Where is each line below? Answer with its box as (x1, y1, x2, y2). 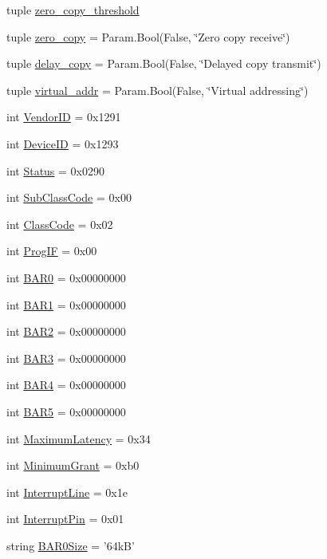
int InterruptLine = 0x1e (6, 483, 128, 500)
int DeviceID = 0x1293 (6, 135, 119, 152)
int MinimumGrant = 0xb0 (6, 457, 140, 474)
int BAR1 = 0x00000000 (6, 296, 126, 313)
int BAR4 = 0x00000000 (6, 376, 126, 393)
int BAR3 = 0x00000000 (6, 349, 126, 366)
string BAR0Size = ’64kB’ (6, 537, 135, 553)
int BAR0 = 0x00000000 (6, 269, 126, 285)
